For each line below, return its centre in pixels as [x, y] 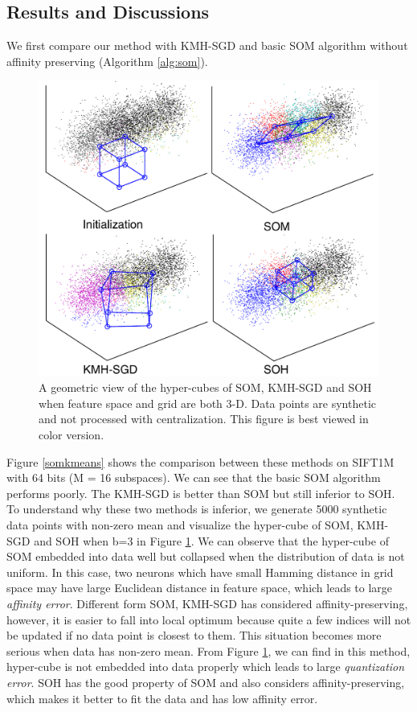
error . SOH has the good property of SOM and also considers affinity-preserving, [206, 682]
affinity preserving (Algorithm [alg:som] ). [107, 61]
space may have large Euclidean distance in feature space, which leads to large [200, 588]
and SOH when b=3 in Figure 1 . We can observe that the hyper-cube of [211, 540]
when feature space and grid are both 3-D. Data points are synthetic [207, 403]
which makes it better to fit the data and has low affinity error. [162, 698]
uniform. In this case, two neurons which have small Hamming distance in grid [200, 572]
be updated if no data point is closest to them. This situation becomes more [194, 635]
